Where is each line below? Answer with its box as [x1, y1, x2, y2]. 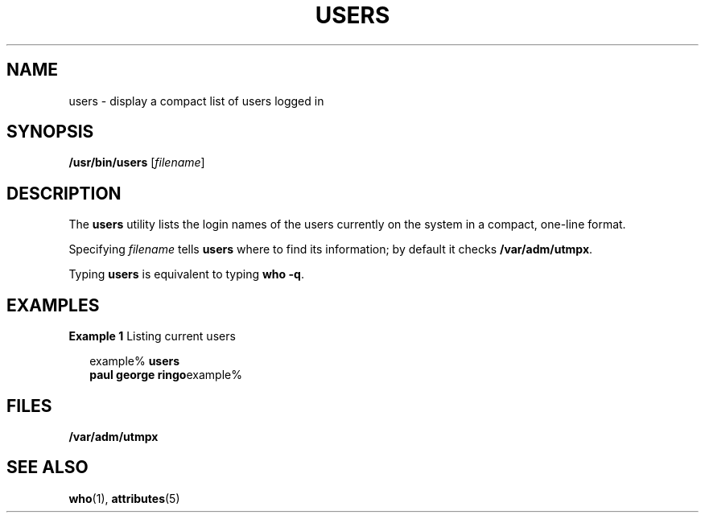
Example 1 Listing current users [68, 329, 236, 344]
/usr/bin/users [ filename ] [68, 155, 205, 170]
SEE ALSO [6, 457, 89, 478]
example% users [89, 354, 180, 369]
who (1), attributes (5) [68, 491, 180, 505]
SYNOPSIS [6, 122, 94, 142]
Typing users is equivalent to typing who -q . [68, 267, 304, 282]
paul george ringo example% [89, 368, 242, 382]
